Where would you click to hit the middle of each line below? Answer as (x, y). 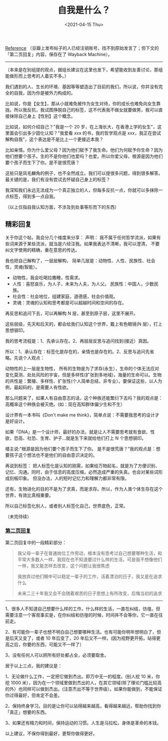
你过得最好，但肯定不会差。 (34, 695)
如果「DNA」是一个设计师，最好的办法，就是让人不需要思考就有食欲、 (78, 431)
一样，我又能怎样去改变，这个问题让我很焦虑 (63, 566)
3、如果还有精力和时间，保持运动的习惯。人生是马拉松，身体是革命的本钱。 (83, 723)
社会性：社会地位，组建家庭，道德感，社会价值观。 (65, 296)
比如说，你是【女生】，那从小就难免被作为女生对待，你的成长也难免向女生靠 (83, 103)
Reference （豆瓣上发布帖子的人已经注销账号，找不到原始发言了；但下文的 (82, 48)
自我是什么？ (84, 10)
